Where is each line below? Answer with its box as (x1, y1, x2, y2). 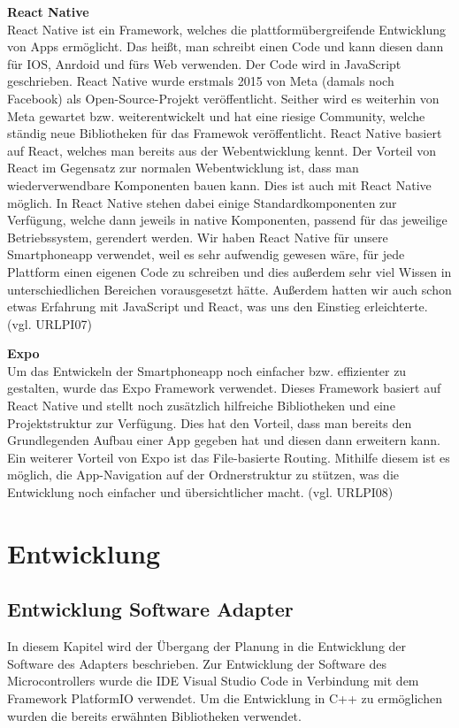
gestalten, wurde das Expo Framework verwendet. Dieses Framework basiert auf (7, 379, 441, 397)
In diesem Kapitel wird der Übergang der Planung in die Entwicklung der (7, 637, 407, 655)
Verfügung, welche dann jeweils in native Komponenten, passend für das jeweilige (7, 211, 448, 229)
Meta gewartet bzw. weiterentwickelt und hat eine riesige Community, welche (7, 106, 425, 125)
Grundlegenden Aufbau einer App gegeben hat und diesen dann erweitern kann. (7, 431, 441, 449)
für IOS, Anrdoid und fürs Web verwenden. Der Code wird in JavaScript (7, 54, 402, 73)
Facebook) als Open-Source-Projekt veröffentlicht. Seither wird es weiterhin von (7, 88, 440, 107)
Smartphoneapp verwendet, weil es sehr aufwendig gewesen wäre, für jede (7, 245, 405, 264)
